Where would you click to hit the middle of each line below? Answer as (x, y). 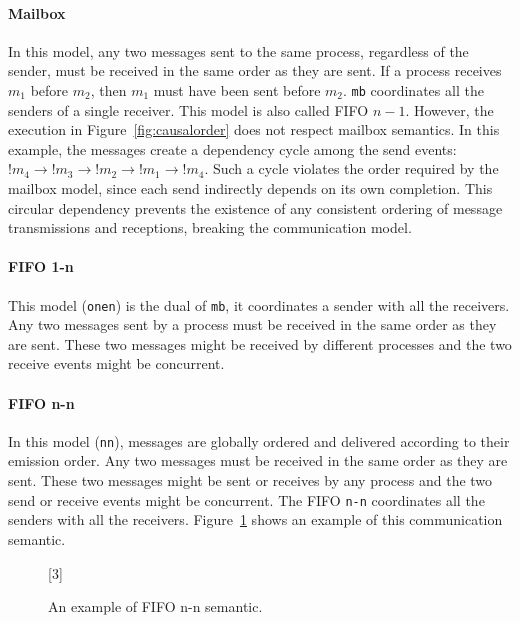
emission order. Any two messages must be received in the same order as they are (258, 460)
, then (108, 89)
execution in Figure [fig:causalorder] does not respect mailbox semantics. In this (254, 129)
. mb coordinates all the (413, 89)
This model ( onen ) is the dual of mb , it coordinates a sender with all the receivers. (259, 304)
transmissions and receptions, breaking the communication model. (210, 227)
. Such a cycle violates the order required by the (351, 168)
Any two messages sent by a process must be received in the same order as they (252, 324)
